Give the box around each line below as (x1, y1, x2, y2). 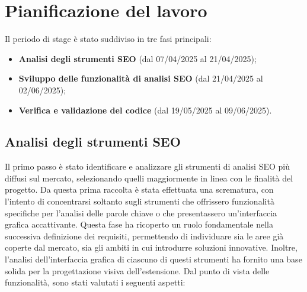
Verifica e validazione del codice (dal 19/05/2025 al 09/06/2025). (18, 103, 272, 116)
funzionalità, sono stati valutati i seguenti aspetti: (5, 276, 186, 288)
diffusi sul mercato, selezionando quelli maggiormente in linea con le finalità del (5, 171, 293, 184)
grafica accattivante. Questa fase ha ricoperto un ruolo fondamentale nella (5, 218, 273, 231)
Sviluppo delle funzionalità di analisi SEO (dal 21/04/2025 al (18, 72, 263, 85)
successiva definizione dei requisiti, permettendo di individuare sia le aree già (5, 229, 284, 242)
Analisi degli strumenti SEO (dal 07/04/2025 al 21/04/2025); (18, 52, 257, 64)
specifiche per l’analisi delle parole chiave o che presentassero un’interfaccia (5, 206, 277, 219)
